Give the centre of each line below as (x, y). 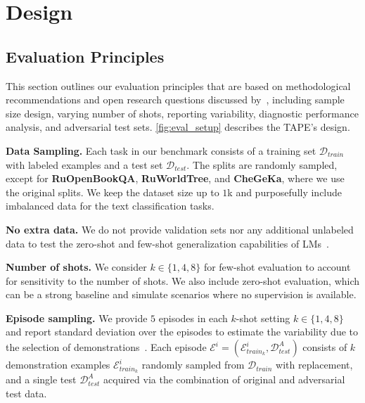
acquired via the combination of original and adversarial (224, 379)
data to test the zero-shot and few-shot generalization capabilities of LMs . (167, 243)
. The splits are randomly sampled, (262, 164)
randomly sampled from (193, 365)
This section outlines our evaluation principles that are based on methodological (178, 85)
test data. (26, 393)
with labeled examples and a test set (84, 164)
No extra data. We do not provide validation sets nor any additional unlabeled (180, 229)
